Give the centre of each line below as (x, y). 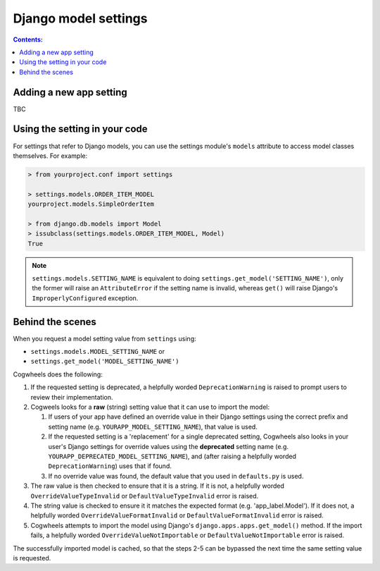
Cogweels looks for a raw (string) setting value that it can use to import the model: (150, 407)
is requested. (32, 558)
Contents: (28, 39)
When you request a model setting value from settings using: (104, 338)
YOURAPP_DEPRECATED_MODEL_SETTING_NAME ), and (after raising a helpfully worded (172, 456)
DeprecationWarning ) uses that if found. (110, 466)
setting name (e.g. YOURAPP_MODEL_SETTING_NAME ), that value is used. (153, 426)
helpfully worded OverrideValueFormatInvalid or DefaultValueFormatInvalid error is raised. (177, 515)
